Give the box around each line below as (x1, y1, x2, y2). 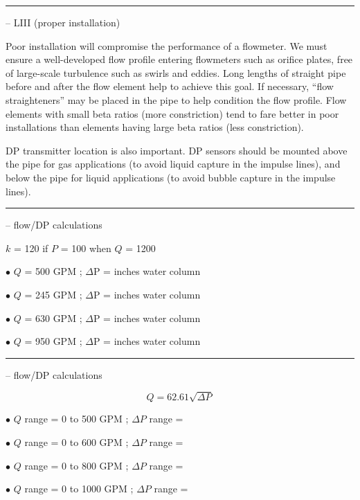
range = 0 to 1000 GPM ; (24, 481, 134, 496)
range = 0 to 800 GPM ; (24, 458, 129, 472)
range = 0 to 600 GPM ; (24, 435, 129, 449)
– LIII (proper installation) (6, 15, 120, 29)
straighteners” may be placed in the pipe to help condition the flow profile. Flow (6, 92, 347, 107)
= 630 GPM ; (24, 310, 82, 325)
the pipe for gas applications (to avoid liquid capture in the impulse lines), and (6, 157, 341, 171)
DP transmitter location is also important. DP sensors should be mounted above (6, 143, 348, 157)
